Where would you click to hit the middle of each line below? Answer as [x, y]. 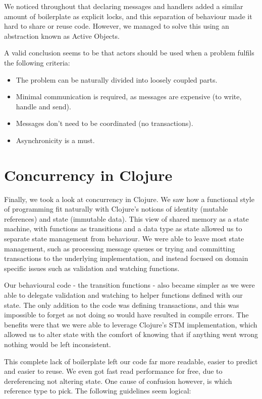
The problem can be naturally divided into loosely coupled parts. [117, 79]
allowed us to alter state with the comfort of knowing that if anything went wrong [131, 334]
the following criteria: [37, 62]
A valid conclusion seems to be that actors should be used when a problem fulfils [129, 53]
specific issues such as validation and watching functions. [92, 268]
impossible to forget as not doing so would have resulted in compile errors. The [126, 315]
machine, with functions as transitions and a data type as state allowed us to [123, 228]
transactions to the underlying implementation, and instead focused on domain [126, 258]
